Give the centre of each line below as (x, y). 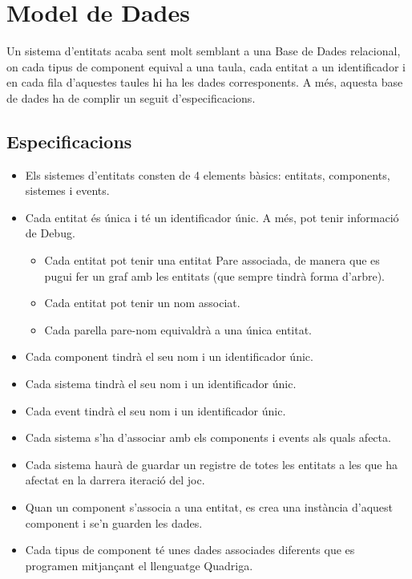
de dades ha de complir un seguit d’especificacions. (131, 97)
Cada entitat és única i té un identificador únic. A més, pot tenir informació (212, 217)
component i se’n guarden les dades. (114, 522)
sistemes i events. (67, 190)
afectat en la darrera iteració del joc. (115, 480)
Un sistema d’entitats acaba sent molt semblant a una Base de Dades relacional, (204, 51)
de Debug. (50, 233)
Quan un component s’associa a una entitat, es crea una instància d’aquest (209, 507)
